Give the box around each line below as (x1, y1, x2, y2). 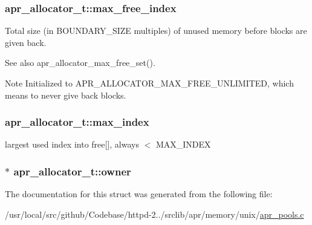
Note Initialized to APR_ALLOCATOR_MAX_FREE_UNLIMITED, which (5, 77, 294, 89)
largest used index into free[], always (5, 138, 139, 151)
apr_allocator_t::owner (13, 163, 131, 178)
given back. (5, 36, 47, 48)
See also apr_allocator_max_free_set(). (5, 56, 155, 69)
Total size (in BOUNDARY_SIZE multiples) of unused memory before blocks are (5, 24, 307, 37)
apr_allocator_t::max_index (5, 114, 149, 129)
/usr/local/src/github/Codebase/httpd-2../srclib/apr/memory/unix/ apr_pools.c (5, 207, 304, 220)
